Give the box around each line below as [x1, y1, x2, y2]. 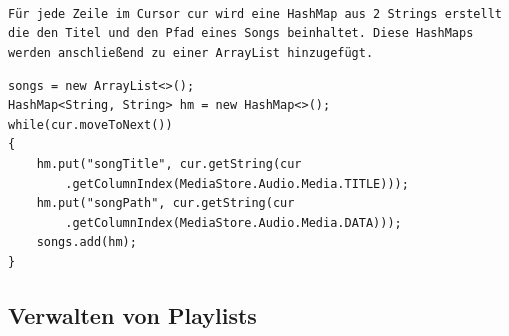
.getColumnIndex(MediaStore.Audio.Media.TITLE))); [65, 176, 409, 191]
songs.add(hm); [36, 235, 137, 250]
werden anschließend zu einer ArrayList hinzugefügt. [8, 45, 374, 60]
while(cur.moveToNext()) [8, 117, 173, 132]
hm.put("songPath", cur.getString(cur [36, 196, 295, 211]
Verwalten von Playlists [8, 299, 257, 330]
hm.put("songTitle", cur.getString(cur [36, 156, 302, 171]
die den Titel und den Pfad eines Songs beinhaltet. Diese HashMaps [8, 26, 474, 41]
